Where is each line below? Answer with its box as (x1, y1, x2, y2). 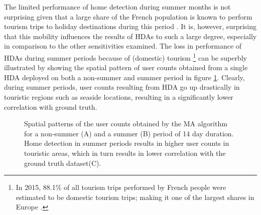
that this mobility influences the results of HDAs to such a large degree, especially (4, 31, 257, 41)
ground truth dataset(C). (24, 157, 101, 168)
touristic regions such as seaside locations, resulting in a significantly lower (4, 92, 233, 102)
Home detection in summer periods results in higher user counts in (24, 138, 229, 148)
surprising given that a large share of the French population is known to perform (4, 11, 252, 22)
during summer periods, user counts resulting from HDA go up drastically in (4, 82, 240, 92)
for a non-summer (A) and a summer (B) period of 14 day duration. (24, 128, 234, 138)
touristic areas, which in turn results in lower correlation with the (24, 147, 226, 158)
